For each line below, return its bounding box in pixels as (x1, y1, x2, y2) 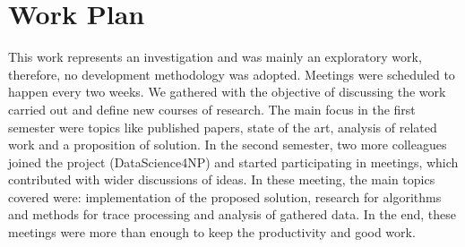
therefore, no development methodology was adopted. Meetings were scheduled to (8, 64, 455, 83)
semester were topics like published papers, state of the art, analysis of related (8, 117, 437, 136)
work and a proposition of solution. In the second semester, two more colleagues (8, 135, 447, 154)
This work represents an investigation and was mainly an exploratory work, (8, 47, 422, 66)
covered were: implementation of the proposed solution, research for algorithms (8, 187, 442, 206)
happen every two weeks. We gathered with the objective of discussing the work (8, 82, 446, 101)
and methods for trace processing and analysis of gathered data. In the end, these (8, 205, 456, 224)
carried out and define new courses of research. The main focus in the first (8, 99, 416, 118)
